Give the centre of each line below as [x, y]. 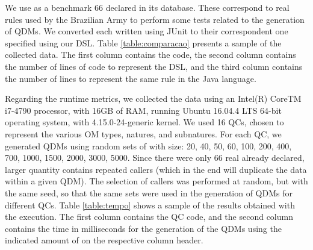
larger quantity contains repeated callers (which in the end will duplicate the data [156, 169]
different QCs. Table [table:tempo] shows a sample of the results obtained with [150, 205]
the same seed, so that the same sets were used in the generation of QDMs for [149, 192]
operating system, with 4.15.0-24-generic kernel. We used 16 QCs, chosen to [144, 122]
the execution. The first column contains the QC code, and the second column [149, 217]
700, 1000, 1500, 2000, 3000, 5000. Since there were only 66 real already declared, [155, 158]
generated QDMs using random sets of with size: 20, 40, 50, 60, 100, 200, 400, [148, 145]
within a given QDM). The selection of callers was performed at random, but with [156, 181]
